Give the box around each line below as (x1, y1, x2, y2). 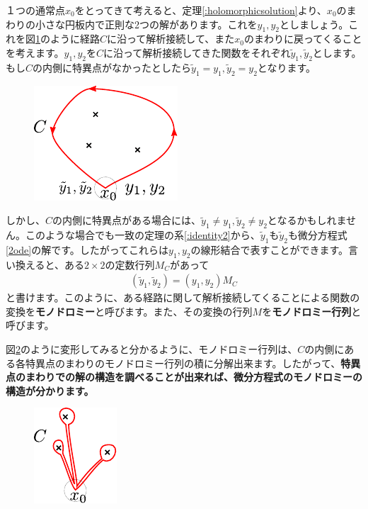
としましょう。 (279, 16, 349, 31)
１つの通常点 (6, 3, 65, 17)
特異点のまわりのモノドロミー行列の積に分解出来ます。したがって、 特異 (25, 355, 361, 370)
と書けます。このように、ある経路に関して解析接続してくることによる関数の (6, 290, 360, 305)
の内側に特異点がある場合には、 (52, 213, 202, 228)
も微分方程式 (287, 227, 347, 242)
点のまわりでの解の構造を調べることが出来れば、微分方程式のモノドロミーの (6, 369, 362, 384)
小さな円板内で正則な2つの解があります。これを (35, 16, 258, 31)
